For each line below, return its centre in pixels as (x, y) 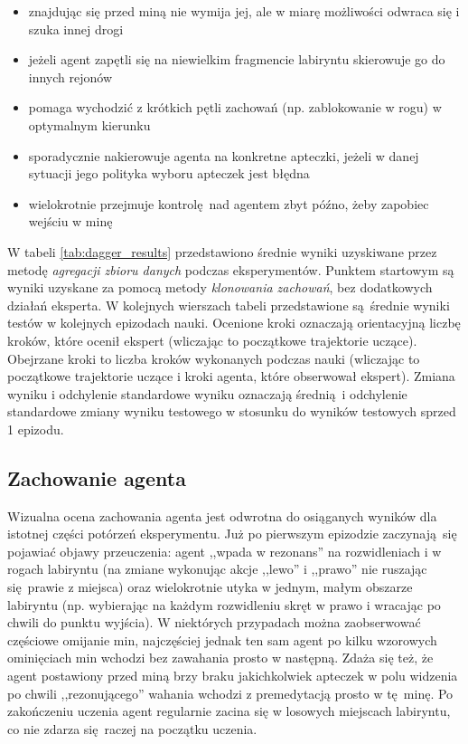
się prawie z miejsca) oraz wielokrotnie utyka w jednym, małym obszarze (210, 587)
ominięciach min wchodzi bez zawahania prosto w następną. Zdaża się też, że (220, 658)
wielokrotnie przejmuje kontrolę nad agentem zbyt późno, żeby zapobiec (229, 203)
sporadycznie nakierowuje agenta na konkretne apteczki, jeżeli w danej (224, 155)
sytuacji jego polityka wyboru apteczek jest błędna (169, 173)
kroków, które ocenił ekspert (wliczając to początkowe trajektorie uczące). (212, 340)
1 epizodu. (36, 429)
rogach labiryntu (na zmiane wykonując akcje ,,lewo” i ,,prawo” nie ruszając (217, 569)
